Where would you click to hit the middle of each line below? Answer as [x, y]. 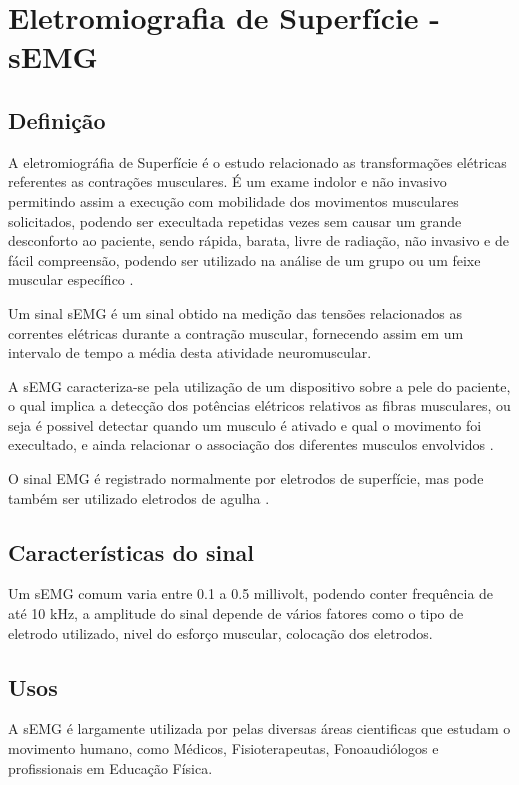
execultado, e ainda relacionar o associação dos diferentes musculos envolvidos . [251, 444]
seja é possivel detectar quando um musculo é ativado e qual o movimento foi [245, 424]
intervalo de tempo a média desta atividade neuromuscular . [190, 352]
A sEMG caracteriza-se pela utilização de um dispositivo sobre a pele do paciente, [259, 385]
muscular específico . [71, 279]
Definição [57, 119]
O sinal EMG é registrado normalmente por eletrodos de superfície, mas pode [246, 478]
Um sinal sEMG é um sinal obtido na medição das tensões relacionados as [235, 312]
